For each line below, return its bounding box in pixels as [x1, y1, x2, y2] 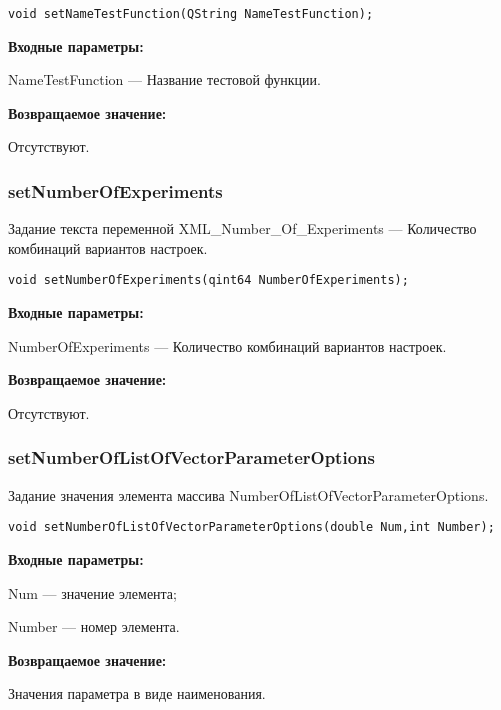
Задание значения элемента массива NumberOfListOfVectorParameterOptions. [8, 484, 489, 505]
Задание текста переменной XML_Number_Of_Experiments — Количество [8, 218, 477, 239]
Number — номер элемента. [8, 616, 180, 637]
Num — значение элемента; [8, 582, 177, 603]
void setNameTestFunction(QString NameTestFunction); [8, 7, 374, 21]
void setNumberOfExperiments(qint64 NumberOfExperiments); [8, 273, 409, 288]
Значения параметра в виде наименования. [8, 683, 266, 704]
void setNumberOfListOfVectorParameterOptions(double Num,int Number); [8, 520, 495, 535]
